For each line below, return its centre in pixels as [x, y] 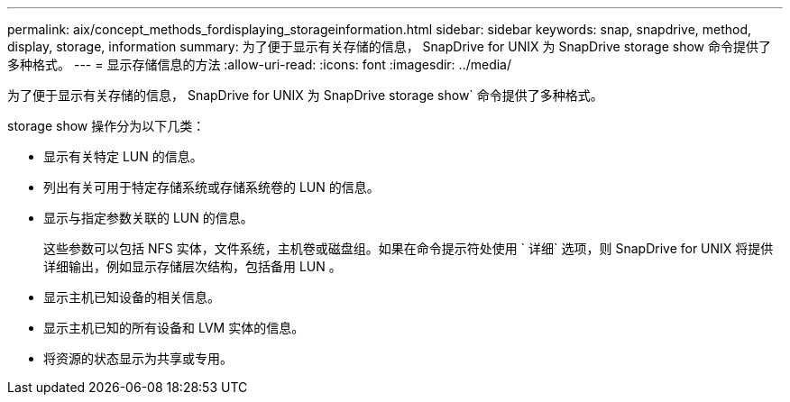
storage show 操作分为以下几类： [106, 126]
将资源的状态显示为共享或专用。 [138, 358]
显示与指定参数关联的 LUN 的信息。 [148, 218]
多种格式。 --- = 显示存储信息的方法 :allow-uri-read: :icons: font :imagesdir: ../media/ [260, 64]
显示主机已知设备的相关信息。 [132, 297]
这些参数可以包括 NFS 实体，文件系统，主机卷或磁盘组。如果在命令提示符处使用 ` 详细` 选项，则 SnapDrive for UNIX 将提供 [409, 248]
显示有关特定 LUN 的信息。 [123, 156]
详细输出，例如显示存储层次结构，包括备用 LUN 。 [193, 266]
